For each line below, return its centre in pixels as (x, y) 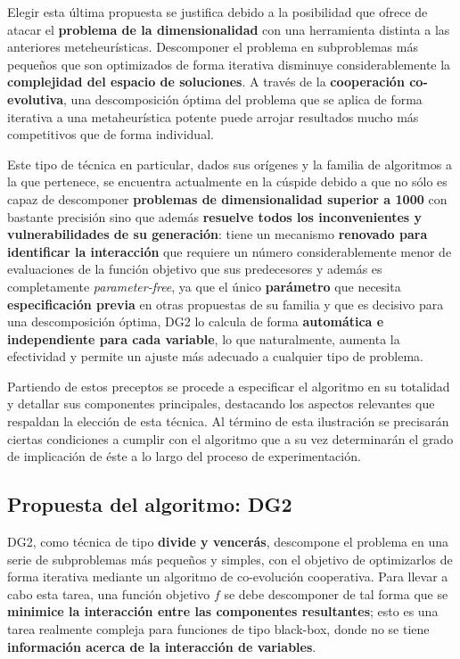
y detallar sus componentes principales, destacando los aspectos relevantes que (221, 404)
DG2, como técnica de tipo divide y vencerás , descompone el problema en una (228, 542)
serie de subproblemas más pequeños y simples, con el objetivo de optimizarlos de (230, 559)
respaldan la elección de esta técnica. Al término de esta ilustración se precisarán (228, 421)
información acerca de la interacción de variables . (162, 646)
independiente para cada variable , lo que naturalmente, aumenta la (204, 338)
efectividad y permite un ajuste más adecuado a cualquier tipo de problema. (215, 356)
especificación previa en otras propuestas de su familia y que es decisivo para (226, 304)
